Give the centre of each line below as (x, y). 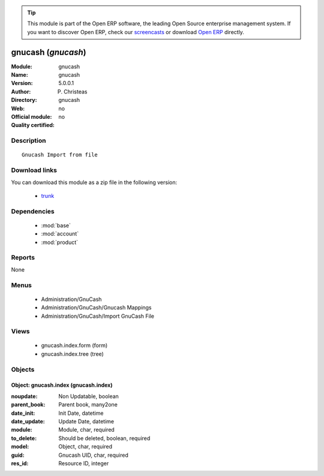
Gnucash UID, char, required (93, 455)
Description (28, 141)
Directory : (24, 100)
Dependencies (33, 211)
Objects (23, 369)
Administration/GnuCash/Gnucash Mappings (97, 308)
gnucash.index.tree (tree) (73, 354)
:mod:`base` (56, 225)
